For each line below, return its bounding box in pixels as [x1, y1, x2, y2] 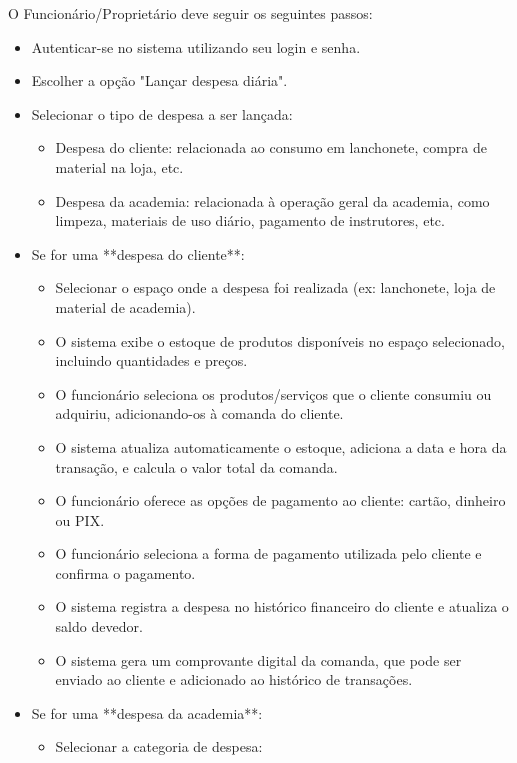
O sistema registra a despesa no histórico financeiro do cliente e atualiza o [55, 596, 509, 617]
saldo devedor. [55, 616, 143, 637]
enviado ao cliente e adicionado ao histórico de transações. [55, 669, 413, 690]
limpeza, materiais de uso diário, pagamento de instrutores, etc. [55, 210, 445, 231]
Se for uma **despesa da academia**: [31, 702, 263, 723]
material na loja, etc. [55, 156, 184, 177]
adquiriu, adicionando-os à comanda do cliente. [55, 403, 344, 424]
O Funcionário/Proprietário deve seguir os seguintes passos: [8, 3, 373, 23]
